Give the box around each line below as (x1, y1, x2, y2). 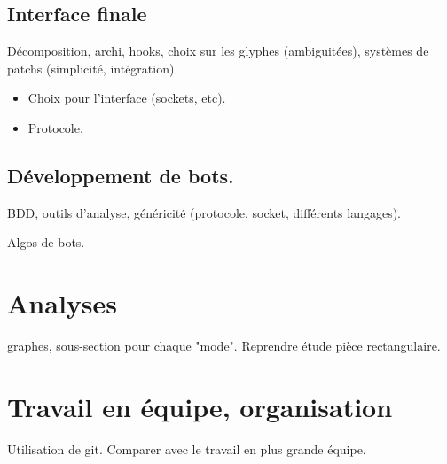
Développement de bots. (7, 161, 234, 189)
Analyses (7, 285, 117, 321)
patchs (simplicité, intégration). (7, 58, 178, 77)
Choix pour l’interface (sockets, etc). (27, 89, 226, 107)
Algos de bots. (7, 233, 85, 251)
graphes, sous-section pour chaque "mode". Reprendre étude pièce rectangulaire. (7, 336, 441, 355)
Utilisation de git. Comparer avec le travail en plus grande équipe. (7, 439, 366, 458)
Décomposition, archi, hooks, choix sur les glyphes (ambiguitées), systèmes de (7, 42, 429, 60)
